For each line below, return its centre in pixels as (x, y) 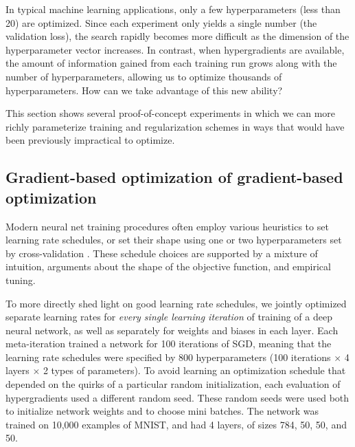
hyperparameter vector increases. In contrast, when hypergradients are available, (175, 49)
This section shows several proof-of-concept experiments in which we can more (171, 113)
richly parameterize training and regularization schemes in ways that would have (175, 126)
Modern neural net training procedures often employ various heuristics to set (167, 226)
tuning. (21, 280)
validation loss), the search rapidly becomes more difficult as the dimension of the (177, 36)
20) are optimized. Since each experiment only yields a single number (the (161, 22)
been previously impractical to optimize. (90, 140)
